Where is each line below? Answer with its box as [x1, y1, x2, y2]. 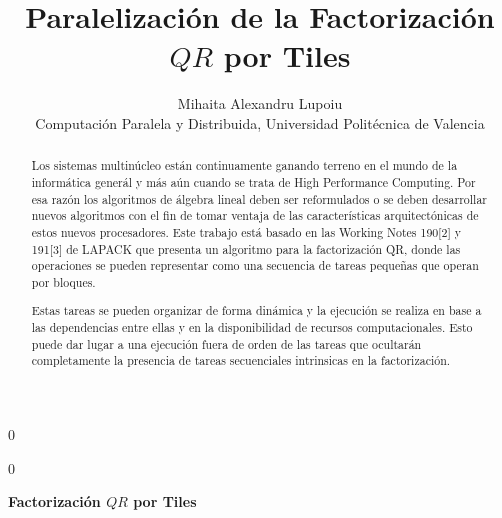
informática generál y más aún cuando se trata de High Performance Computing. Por [31, 173, 476, 190]
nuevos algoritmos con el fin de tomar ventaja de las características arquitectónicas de [31, 207, 479, 224]
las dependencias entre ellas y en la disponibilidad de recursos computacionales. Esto [31, 319, 473, 336]
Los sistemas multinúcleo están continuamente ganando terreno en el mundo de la [31, 157, 458, 174]
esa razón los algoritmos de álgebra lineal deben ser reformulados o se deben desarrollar [31, 190, 488, 207]
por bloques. [31, 273, 96, 290]
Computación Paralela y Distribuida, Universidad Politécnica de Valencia [35, 112, 485, 133]
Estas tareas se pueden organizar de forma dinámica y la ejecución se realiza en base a [31, 302, 482, 319]
